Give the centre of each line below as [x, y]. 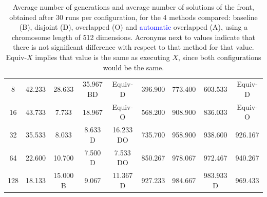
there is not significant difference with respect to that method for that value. [133, 47]
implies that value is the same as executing [102, 57]
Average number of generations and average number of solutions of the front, [133, 7]
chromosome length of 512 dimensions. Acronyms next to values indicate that [133, 37]
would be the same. [133, 67]
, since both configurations [220, 57]
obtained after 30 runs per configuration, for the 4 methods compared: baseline [133, 17]
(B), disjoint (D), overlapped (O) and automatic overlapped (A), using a [133, 27]
